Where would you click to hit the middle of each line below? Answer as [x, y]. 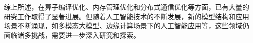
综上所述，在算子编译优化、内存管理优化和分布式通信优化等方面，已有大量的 [126, 7]
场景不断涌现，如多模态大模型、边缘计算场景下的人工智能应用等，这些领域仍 [126, 26]
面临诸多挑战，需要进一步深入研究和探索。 [72, 35]
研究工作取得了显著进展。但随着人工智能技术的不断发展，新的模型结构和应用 [126, 16]
